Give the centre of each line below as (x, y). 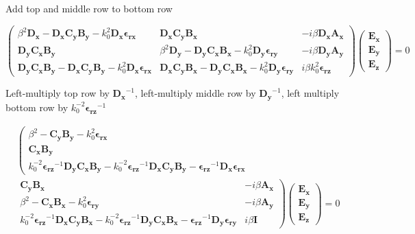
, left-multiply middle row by (195, 93)
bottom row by (37, 107)
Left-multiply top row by (58, 93)
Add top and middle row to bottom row (89, 8)
